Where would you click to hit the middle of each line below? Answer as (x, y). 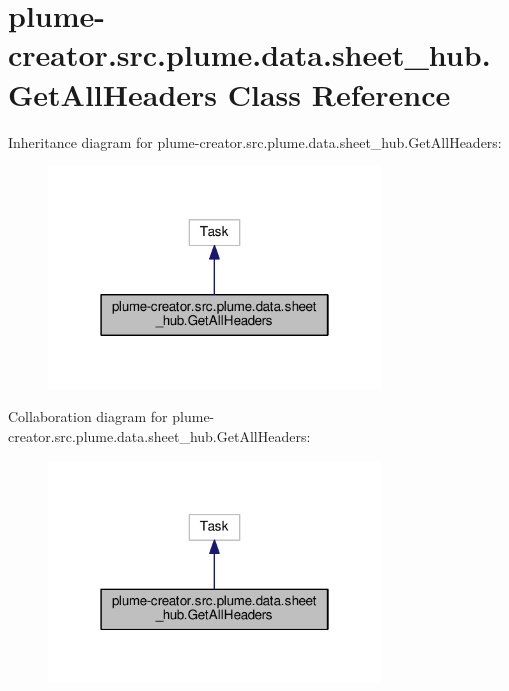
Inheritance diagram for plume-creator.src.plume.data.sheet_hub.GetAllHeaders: (255, 141)
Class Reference (339, 93)
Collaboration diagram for (88, 416)
